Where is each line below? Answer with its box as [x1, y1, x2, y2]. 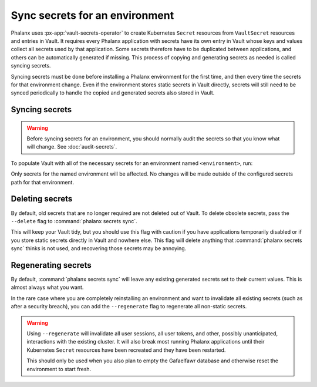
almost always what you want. [11, 284, 84, 291]
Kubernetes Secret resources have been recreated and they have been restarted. [26, 346, 226, 354]
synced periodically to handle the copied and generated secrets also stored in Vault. [11, 89, 215, 96]
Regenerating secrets [11, 260, 92, 270]
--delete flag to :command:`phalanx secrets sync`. [11, 217, 137, 224]
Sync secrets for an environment [11, 9, 174, 22]
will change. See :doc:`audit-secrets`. [26, 143, 117, 150]
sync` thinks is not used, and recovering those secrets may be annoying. [11, 245, 187, 252]
